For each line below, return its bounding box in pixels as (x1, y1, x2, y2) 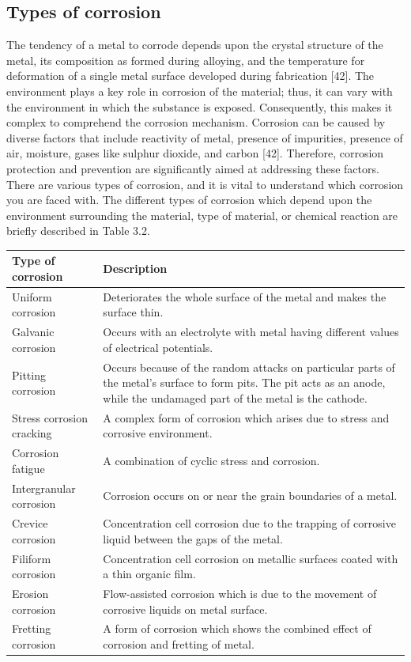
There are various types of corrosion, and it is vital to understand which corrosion (6, 176, 404, 192)
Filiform (12, 550, 51, 566)
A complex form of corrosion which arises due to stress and (103, 409, 390, 426)
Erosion (12, 584, 49, 601)
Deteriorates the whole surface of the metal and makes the (103, 288, 386, 305)
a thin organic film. (103, 566, 196, 582)
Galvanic (12, 323, 55, 340)
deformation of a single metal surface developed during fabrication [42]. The (6, 67, 375, 84)
